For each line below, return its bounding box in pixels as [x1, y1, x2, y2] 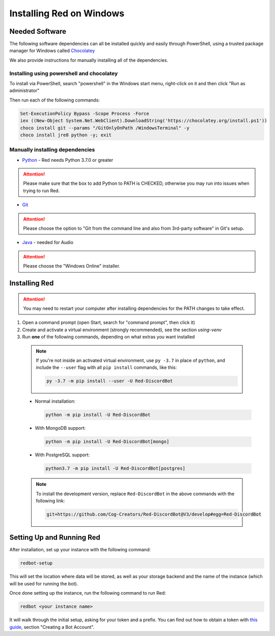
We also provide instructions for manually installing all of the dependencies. [9, 57, 168, 63]
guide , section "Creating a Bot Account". [9, 624, 95, 630]
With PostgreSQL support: [35, 452, 90, 458]
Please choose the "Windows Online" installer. [23, 263, 121, 269]
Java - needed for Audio [22, 239, 74, 246]
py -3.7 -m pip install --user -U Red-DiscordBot [46, 378, 173, 384]
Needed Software [9, 27, 66, 36]
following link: [36, 498, 65, 504]
